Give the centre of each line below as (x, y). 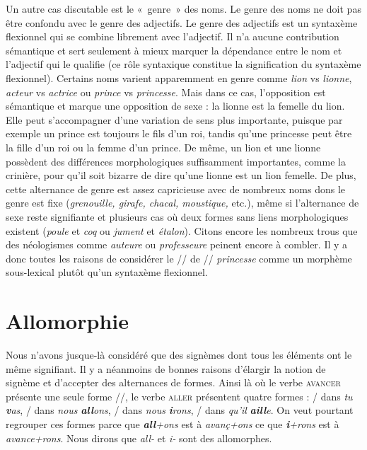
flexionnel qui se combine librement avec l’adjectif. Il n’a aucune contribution (173, 36)
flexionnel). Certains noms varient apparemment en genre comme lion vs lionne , (179, 77)
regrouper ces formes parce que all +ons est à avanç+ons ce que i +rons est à (173, 423)
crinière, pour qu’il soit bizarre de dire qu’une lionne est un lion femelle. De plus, (181, 175)
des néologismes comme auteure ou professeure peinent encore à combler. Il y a (177, 244)
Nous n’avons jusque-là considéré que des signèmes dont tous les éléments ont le (179, 354)
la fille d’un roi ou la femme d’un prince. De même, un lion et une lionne (163, 147)
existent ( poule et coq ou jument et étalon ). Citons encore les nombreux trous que (182, 230)
